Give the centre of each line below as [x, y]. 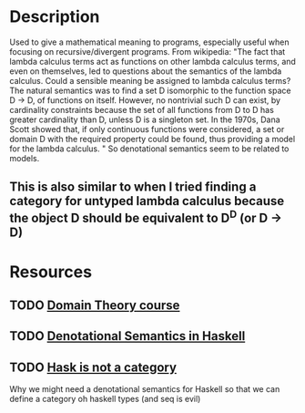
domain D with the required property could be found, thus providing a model [152, 139]
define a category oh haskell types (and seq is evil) [105, 399]
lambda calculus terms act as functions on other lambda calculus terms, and [152, 61]
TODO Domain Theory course [95, 305]
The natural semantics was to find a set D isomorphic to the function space [150, 90]
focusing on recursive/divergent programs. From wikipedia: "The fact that [147, 51]
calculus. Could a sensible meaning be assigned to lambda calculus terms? [150, 80]
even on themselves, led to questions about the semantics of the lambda [146, 71]
